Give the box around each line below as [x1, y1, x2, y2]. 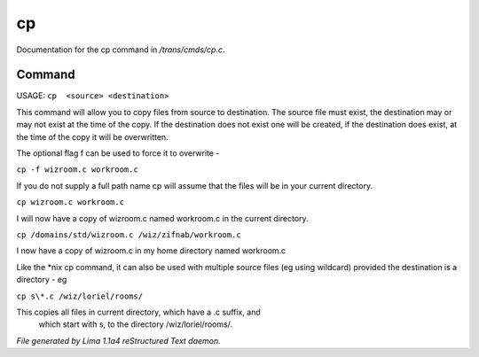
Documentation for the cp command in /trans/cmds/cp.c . [16, 44, 225, 55]
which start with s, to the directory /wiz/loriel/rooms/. [38, 319, 233, 330]
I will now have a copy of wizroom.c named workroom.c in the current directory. [16, 213, 310, 223]
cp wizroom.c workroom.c [16, 198, 124, 207]
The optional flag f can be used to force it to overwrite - [16, 148, 220, 159]
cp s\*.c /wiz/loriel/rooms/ [16, 291, 144, 301]
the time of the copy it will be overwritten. [16, 131, 169, 142]
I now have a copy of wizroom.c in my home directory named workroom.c [16, 245, 287, 256]
